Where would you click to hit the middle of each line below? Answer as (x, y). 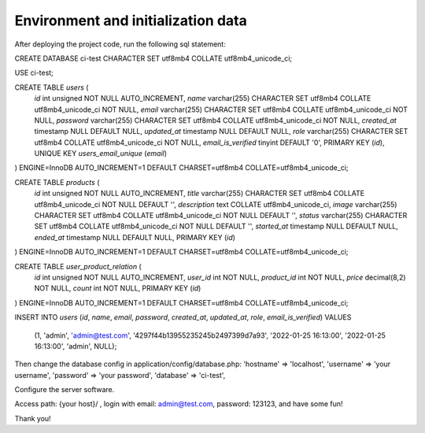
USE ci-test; (34, 73)
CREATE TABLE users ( (52, 87)
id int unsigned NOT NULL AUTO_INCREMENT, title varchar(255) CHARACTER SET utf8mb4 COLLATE (200, 194)
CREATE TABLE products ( (57, 182)
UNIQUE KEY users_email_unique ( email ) (101, 154)
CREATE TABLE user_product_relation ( (78, 266)
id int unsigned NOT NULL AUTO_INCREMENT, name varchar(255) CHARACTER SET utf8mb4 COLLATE (203, 98)
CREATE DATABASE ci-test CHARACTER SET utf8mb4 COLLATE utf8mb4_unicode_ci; (153, 58)
